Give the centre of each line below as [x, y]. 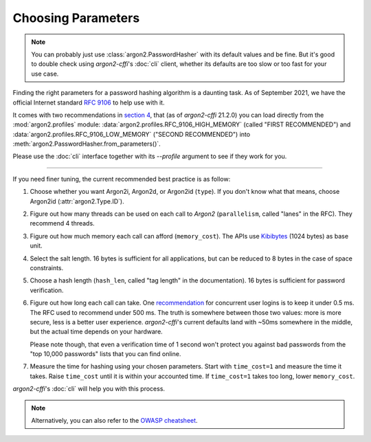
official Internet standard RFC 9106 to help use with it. [89, 102]
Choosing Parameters [76, 18]
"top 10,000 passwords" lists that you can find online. [105, 354]
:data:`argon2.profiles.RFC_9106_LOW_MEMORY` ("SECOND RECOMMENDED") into [132, 134]
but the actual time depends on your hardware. [96, 332]
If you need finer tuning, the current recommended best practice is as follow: [122, 179]
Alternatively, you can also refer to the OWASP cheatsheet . [115, 421]
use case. [45, 74]
